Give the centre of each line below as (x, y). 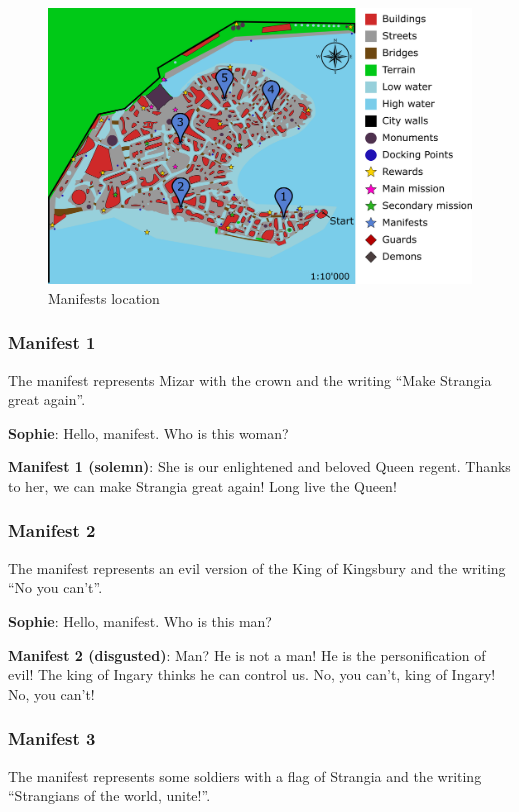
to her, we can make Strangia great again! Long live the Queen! (202, 485)
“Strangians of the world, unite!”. (109, 795)
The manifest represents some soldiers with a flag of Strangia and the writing (245, 775)
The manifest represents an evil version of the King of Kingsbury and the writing (257, 567)
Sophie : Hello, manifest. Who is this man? (140, 620)
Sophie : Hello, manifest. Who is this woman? (148, 432)
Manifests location (104, 297)
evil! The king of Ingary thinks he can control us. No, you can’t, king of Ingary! (252, 674)
